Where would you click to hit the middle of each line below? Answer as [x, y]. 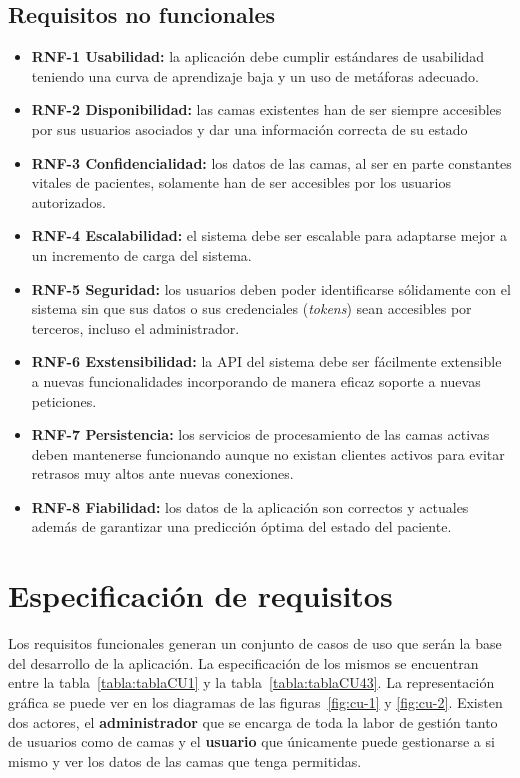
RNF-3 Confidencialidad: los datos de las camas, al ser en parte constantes [271, 162]
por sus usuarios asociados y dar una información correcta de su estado [249, 128]
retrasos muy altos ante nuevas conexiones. [162, 473]
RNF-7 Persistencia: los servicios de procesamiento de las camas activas [260, 434]
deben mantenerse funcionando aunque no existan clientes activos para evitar [268, 453]
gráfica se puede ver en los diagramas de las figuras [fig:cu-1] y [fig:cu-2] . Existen [255, 701]
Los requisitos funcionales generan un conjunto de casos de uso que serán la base [255, 643]
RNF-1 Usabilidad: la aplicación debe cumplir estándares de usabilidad [258, 56]
